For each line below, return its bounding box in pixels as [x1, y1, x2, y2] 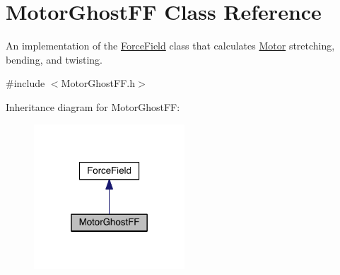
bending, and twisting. [6, 52, 103, 66]
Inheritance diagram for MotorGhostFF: [6, 99, 180, 114]
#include [6, 76, 45, 90]
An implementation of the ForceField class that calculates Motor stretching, [6, 38, 335, 53]
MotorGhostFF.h [61, 76, 136, 90]
